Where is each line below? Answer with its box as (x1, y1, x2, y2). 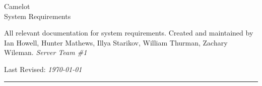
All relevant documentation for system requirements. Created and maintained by (4, 27, 253, 38)
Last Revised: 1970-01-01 (4, 63, 82, 74)
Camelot (4, 1, 30, 11)
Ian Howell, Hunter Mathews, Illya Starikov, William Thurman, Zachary (4, 37, 228, 47)
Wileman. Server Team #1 (4, 47, 87, 57)
